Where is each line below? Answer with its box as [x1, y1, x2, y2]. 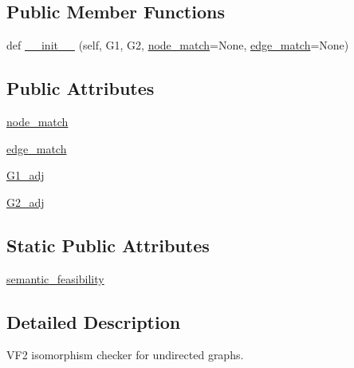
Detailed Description [6, 309, 181, 334]
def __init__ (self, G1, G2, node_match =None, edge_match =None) [6, 37, 349, 53]
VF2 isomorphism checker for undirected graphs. [6, 346, 244, 363]
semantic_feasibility [6, 270, 104, 287]
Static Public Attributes [6, 232, 210, 257]
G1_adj [6, 167, 45, 184]
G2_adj [6, 193, 45, 210]
